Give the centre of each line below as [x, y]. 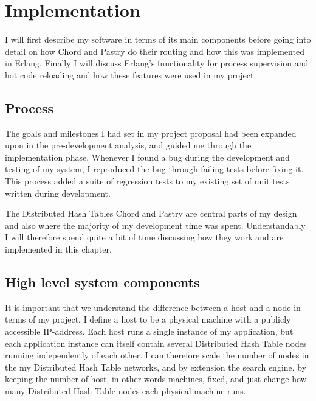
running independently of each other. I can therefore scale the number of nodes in [157, 355]
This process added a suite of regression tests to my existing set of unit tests [147, 181]
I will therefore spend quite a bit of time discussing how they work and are [144, 237]
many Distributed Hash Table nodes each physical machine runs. [125, 391]
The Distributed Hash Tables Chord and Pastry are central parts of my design [151, 213]
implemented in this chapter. [58, 249]
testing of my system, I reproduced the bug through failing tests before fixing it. [154, 169]
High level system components [102, 282]
